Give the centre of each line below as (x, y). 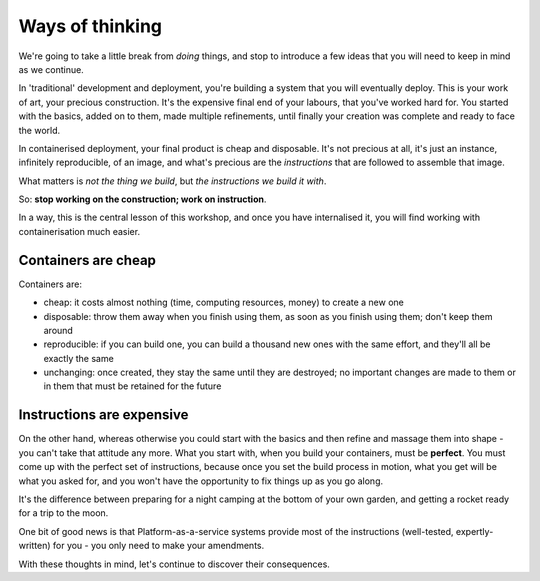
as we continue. (51, 69)
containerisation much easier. (79, 231)
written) (34, 546)
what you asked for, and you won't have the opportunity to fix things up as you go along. (201, 481)
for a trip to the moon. (63, 513)
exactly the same (78, 358)
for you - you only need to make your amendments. (158, 546)
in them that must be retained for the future (132, 386)
